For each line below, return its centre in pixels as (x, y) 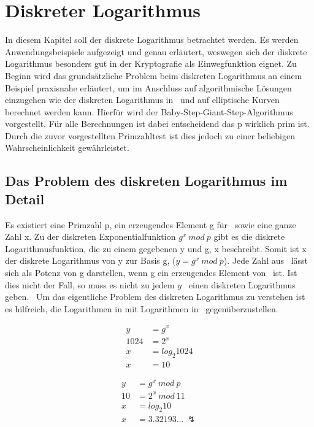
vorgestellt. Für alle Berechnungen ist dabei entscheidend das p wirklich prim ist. (157, 124)
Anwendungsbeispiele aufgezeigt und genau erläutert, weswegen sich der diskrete (156, 51)
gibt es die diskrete (249, 237)
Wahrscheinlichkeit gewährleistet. (67, 148)
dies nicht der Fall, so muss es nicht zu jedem (90, 284)
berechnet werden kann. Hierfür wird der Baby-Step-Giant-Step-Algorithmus (149, 111)
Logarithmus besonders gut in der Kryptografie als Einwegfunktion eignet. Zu (151, 63)
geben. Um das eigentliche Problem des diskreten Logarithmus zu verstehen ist (155, 297)
